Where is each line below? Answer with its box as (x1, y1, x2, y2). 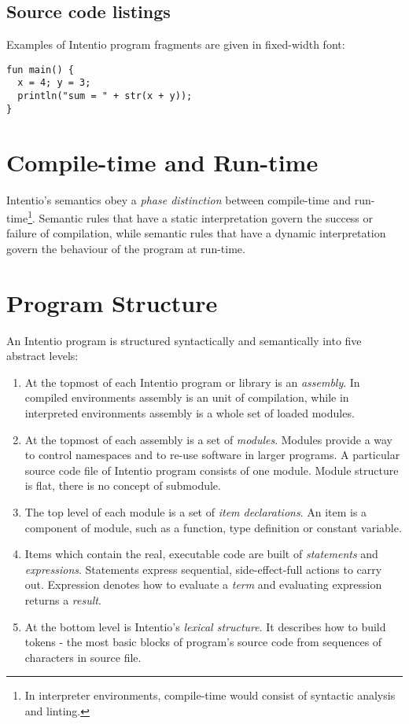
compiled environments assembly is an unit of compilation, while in (24, 389, 349, 406)
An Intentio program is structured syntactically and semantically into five (6, 332, 362, 348)
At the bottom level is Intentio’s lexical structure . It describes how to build (24, 618, 386, 634)
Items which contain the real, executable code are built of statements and (24, 546, 378, 562)
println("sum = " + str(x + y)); (17, 90, 193, 102)
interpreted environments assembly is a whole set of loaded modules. (24, 405, 355, 421)
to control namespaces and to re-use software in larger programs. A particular (24, 447, 400, 463)
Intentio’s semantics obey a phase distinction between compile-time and (6, 191, 352, 208)
